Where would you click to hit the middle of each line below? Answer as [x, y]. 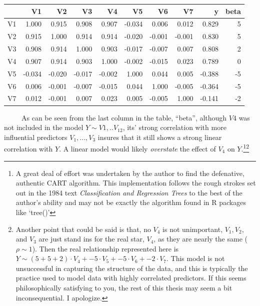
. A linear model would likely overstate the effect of [137, 148]
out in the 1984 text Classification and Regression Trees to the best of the [129, 192]
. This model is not [196, 258]
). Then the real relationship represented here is [105, 248]
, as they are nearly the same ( [200, 239]
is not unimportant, [193, 229]
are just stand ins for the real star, [91, 239]
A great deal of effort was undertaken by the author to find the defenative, [130, 173]
